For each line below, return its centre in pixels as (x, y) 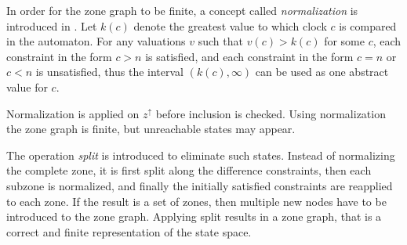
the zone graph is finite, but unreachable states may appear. (151, 129)
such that (220, 41)
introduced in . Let (52, 25)
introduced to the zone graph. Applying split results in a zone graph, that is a (194, 216)
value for (27, 86)
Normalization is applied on (73, 113)
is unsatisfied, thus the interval (109, 72)
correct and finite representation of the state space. (129, 231)
